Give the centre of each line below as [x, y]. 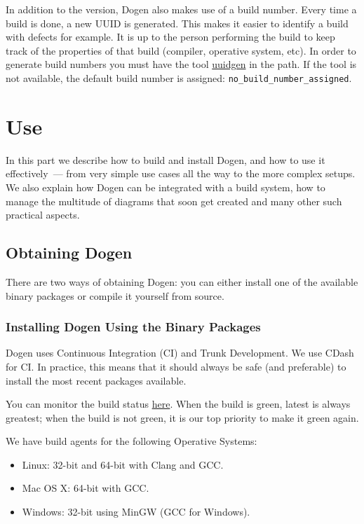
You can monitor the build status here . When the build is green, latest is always [178, 404]
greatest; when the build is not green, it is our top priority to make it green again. [182, 417]
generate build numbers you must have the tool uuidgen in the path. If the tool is [181, 64]
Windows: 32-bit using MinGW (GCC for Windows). [136, 512]
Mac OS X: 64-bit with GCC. [86, 488]
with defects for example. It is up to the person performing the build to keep [170, 37]
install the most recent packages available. [96, 380]
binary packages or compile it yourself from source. [115, 295]
